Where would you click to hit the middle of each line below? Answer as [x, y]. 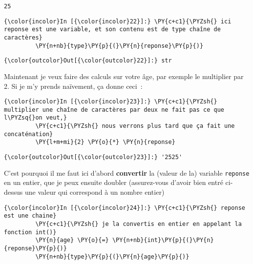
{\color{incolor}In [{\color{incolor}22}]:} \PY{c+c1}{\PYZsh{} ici [118, 21]
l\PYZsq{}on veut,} [35, 118]
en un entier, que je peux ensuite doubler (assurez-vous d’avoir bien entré [114, 182]
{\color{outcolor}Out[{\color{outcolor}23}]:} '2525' [93, 157]
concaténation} [29, 134]
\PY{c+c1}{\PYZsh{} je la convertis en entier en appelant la [138, 224]
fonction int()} [30, 232]
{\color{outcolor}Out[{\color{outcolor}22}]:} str [88, 61]
